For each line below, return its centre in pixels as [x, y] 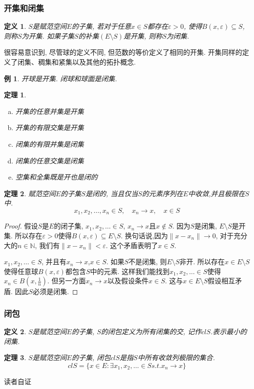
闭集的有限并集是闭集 [50, 144]
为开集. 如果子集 [48, 35]
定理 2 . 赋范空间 [30, 193]
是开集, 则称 [143, 35]
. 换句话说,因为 [144, 235]
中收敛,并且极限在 [217, 193]
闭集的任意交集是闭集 [50, 160]
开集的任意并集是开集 [50, 111]
